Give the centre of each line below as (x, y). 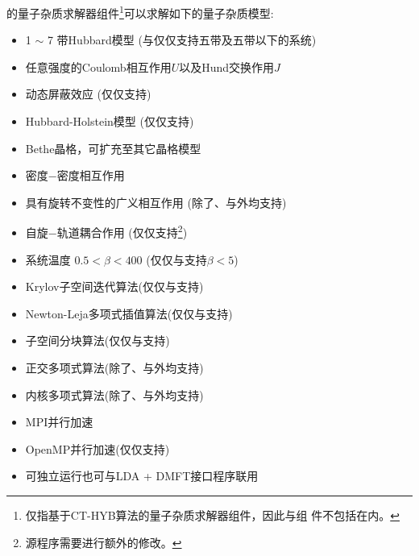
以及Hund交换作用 (227, 66)
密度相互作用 (91, 175)
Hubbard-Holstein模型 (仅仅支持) (110, 121)
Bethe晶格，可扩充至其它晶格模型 (113, 148)
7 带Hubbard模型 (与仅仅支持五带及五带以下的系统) (182, 40)
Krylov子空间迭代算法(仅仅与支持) (114, 286)
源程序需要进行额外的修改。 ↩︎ (104, 542)
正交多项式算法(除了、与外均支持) (114, 368)
